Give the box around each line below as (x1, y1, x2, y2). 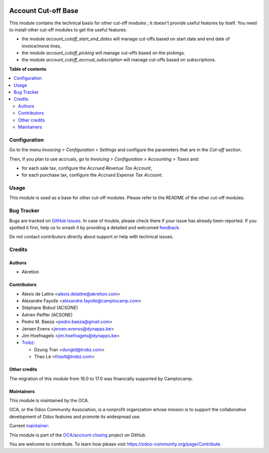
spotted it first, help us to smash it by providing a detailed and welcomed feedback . (9, 224, 180, 230)
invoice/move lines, (21, 43, 62, 49)
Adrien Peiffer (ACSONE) (21, 311, 73, 317)
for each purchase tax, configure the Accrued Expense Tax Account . (21, 172, 163, 178)
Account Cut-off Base (9, 6, 79, 15)
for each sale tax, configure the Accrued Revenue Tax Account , (21, 165, 152, 171)
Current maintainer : (9, 423, 49, 429)
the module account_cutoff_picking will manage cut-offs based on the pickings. (21, 50, 185, 56)
